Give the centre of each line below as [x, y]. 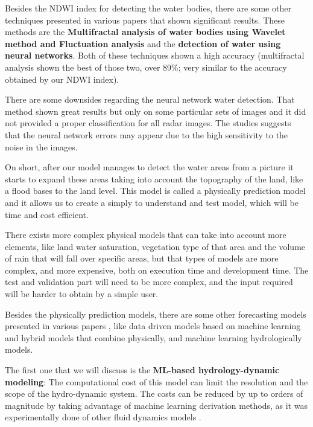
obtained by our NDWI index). [62, 79]
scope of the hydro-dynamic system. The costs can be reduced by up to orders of [154, 393]
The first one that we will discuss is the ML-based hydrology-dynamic [142, 370]
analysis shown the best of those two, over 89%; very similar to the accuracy [146, 67]
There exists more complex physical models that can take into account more [146, 235]
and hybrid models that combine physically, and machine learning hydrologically [153, 337]
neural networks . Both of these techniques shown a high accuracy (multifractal [155, 55]
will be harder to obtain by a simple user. [82, 294]
